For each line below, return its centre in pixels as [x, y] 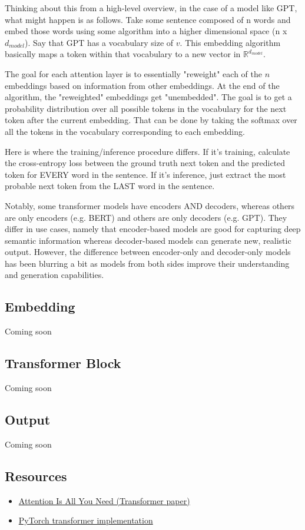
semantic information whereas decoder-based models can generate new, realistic [148, 240]
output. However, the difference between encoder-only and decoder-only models [148, 252]
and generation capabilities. [54, 275]
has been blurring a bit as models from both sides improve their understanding [147, 263]
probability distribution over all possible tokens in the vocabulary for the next [146, 108]
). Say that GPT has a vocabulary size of [99, 42]
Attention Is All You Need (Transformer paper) [104, 500]
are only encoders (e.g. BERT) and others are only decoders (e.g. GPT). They [146, 217]
